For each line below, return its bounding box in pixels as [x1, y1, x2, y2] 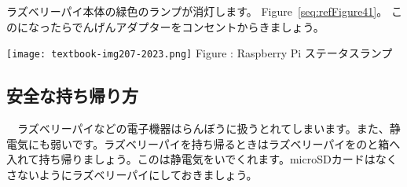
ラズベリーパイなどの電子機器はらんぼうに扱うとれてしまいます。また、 [16, 120, 390, 137]
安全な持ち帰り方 [6, 83, 138, 108]
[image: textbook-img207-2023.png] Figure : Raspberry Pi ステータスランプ [6, 45, 393, 61]
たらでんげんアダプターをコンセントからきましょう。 [49, 18, 324, 35]
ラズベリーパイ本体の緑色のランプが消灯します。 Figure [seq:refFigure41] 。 [6, 3, 388, 19]
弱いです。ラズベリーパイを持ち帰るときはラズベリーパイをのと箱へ [49, 135, 401, 152]
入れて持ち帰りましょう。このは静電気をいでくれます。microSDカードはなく [6, 151, 398, 167]
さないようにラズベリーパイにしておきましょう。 [6, 166, 258, 182]
